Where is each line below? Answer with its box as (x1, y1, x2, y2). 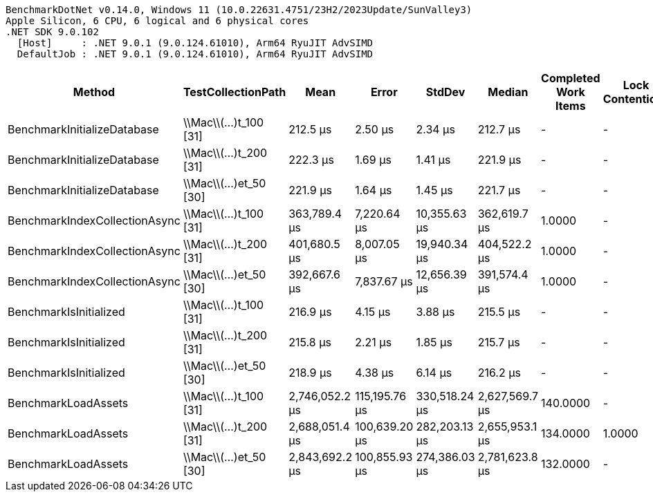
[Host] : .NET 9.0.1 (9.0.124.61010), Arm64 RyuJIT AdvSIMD (17, 37, 374, 48)
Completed (541, 71, 600, 85)
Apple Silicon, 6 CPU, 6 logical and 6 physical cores (6, 15, 309, 26)
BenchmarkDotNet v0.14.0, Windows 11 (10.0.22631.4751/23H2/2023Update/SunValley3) (6, 4, 472, 15)
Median (488, 85, 528, 99)
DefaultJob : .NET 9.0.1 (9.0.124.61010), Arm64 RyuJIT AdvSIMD (17, 48, 374, 59)
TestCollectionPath (183, 85, 286, 99)
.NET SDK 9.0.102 (6, 26, 99, 37)
